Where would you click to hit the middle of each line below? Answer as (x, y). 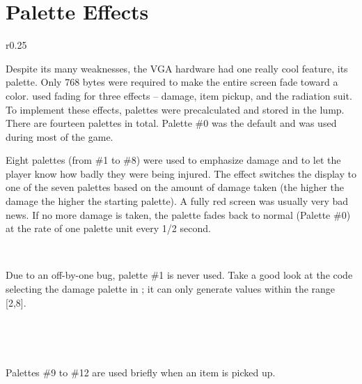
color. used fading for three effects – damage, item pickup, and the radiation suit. (179, 95)
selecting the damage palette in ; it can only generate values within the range (171, 289)
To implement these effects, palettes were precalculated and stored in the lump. (175, 109)
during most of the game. (60, 136)
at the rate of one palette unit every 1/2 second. (108, 228)
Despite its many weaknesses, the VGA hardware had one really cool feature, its (177, 68)
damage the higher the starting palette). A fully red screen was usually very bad (177, 201)
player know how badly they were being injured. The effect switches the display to (181, 173)
